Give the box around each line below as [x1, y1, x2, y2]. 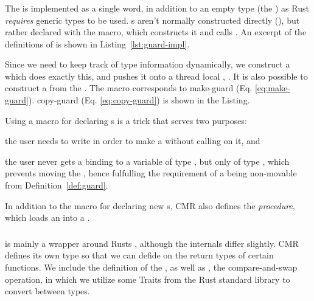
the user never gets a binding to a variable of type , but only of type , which [5, 154, 290, 167]
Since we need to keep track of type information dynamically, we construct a [5, 58, 290, 71]
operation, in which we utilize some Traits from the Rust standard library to [5, 272, 290, 285]
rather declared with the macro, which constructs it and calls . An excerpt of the [5, 26, 307, 38]
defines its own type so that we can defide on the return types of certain [5, 249, 274, 261]
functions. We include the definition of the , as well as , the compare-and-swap [5, 260, 298, 273]
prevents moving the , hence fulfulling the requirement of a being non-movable [5, 167, 297, 179]
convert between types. [5, 285, 90, 297]
